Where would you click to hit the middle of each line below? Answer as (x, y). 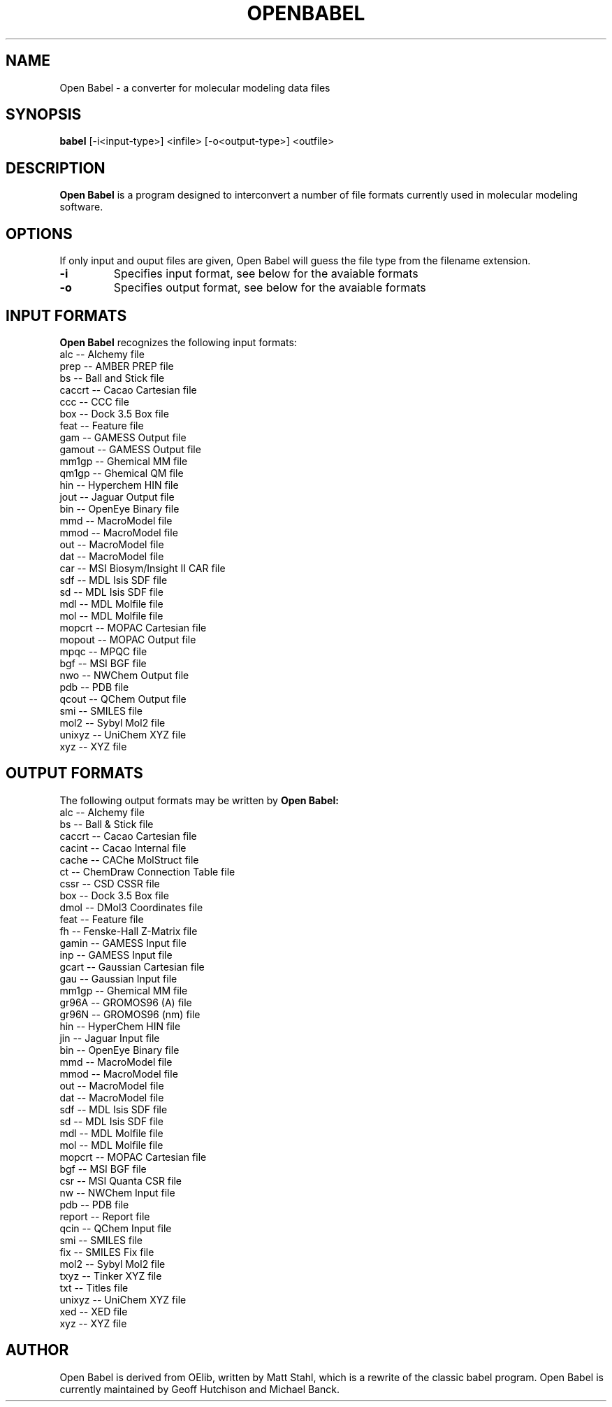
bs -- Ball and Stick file (112, 378)
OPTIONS (39, 234)
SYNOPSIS (44, 115)
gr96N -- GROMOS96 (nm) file (130, 1014)
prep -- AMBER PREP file (117, 366)
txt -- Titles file (94, 1287)
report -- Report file (105, 1216)
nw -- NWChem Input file (117, 1192)
